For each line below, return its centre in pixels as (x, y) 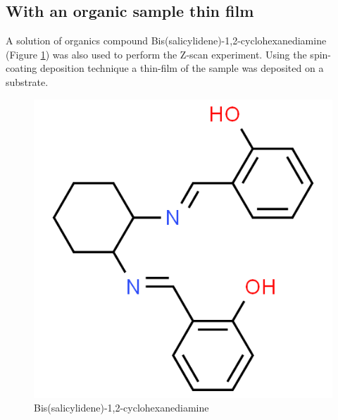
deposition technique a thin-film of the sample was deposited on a (182, 68)
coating (21, 68)
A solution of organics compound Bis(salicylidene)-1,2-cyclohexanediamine (166, 41)
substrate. (27, 81)
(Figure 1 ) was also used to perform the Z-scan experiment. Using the (156, 54)
